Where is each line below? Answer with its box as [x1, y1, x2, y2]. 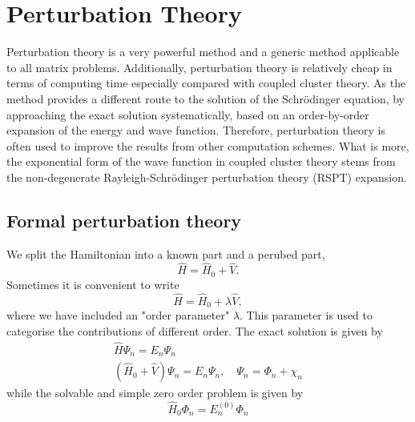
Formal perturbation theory [6, 207, 242, 232]
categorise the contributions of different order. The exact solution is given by [6, 322, 383, 339]
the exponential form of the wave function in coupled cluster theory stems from [6, 153, 396, 170]
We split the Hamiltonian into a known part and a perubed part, [6, 245, 325, 262]
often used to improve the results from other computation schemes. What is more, [6, 137, 409, 154]
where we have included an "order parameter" [6, 307, 230, 324]
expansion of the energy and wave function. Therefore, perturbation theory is [6, 122, 385, 139]
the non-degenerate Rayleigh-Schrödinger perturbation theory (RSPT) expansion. [6, 168, 407, 185]
